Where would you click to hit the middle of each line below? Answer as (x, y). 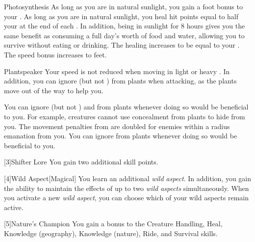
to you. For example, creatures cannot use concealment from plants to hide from (125, 116)
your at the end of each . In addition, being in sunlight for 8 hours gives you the (125, 26)
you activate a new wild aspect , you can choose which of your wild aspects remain (126, 198)
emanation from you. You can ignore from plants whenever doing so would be (121, 136)
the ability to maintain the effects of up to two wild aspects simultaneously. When (127, 188)
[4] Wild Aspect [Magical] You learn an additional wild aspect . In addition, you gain (127, 178)
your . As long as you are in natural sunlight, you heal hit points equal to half (121, 16)
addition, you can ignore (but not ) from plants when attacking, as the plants (120, 81)
